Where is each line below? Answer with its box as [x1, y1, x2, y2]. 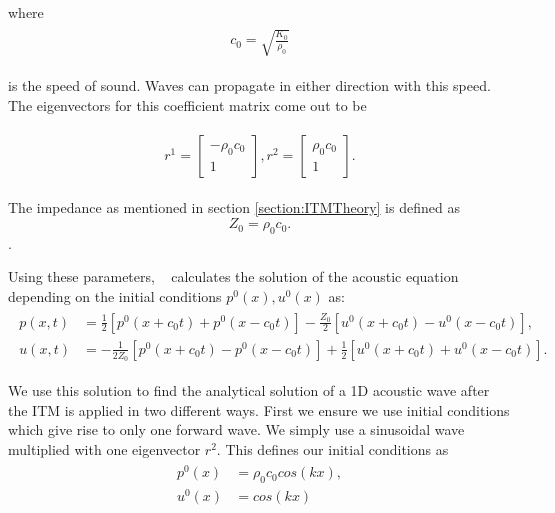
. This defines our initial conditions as [216, 438, 449, 459]
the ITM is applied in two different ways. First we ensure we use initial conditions [8, 399, 510, 420]
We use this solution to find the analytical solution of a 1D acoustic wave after [8, 379, 490, 400]
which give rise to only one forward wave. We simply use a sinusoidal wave [8, 419, 465, 440]
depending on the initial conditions [8, 286, 222, 307]
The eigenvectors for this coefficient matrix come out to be [8, 94, 367, 115]
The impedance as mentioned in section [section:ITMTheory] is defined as [8, 197, 460, 218]
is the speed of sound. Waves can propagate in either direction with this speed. [8, 75, 491, 96]
